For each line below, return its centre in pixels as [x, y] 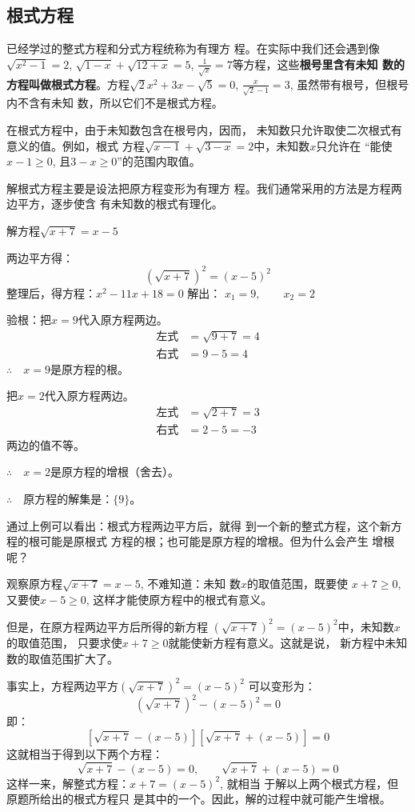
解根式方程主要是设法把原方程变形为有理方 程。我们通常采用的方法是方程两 [204, 188]
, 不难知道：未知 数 [190, 584]
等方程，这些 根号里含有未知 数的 [318, 64]
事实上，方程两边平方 [62, 685]
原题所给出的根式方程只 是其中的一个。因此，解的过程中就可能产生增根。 [199, 799]
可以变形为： [282, 685]
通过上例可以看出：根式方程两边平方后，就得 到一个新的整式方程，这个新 [199, 525]
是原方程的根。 [89, 368]
